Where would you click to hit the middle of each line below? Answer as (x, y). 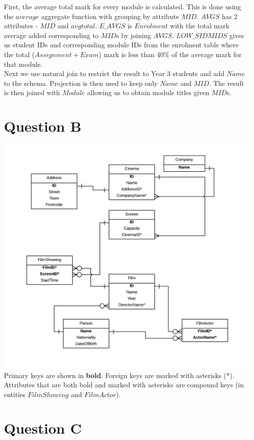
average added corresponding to (51, 35)
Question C (43, 428)
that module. (23, 64)
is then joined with (32, 92)
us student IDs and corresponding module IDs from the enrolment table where (121, 45)
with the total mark (200, 26)
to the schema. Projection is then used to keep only (81, 83)
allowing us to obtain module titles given (148, 92)
